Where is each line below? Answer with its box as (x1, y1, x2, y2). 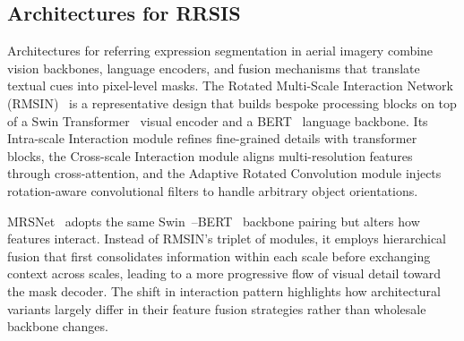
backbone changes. (7, 317, 108, 336)
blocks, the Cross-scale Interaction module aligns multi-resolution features (7, 146, 413, 165)
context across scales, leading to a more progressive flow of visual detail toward (7, 264, 442, 283)
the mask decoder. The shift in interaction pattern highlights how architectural (7, 281, 441, 300)
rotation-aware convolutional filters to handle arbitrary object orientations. (7, 181, 418, 200)
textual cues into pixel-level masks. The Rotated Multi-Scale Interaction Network (7, 76, 453, 95)
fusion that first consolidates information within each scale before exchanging (7, 246, 431, 265)
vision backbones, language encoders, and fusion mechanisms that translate (7, 58, 420, 77)
